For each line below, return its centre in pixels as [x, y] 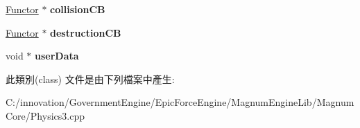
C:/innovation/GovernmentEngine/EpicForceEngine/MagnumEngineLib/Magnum [180, 102]
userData [57, 56]
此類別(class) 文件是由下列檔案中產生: [90, 79]
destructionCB [86, 32]
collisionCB [78, 9]
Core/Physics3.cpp [45, 115]
